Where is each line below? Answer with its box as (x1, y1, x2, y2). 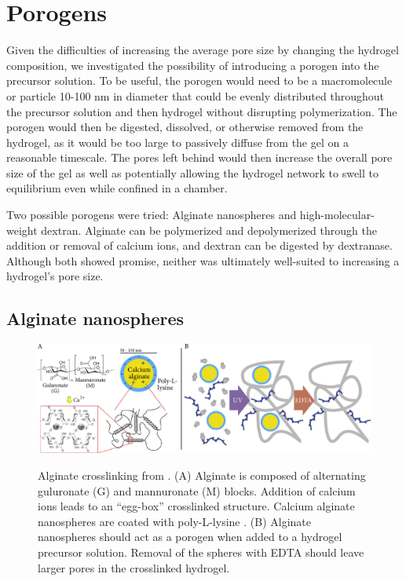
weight (6, 221, 38, 238)
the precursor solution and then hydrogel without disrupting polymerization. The (6, 103, 397, 119)
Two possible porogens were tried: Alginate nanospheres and (6, 206, 297, 223)
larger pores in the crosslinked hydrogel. (38, 559, 230, 576)
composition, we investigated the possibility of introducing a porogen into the (6, 57, 379, 73)
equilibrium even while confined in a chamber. (6, 180, 228, 196)
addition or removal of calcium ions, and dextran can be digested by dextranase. (6, 237, 393, 254)
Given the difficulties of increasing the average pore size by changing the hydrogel (6, 42, 399, 58)
